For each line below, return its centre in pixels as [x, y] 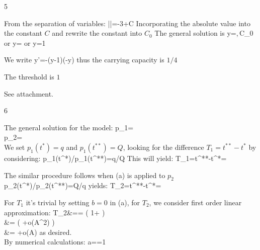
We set [15, 147]
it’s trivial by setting [58, 202]
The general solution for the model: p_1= [69, 127]
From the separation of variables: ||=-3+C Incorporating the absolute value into [127, 23]
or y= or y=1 [25, 43]
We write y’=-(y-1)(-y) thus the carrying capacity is [84, 60]
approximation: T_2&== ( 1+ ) [55, 212]
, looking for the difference [163, 147]
